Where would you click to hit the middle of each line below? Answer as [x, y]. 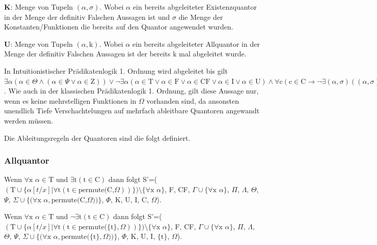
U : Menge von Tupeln [38, 43]
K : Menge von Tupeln [39, 7]
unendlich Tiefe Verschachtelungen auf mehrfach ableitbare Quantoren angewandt [132, 111]
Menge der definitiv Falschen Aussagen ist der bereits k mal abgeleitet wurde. [125, 54]
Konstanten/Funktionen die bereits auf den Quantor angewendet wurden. [119, 27]
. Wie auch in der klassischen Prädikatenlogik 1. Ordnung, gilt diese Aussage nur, [131, 91]
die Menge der [201, 17]
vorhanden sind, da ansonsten [193, 100]
